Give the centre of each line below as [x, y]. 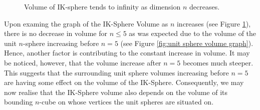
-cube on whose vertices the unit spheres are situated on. [126, 102]
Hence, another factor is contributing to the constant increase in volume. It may [127, 53]
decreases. [204, 6]
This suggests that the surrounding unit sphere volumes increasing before [116, 72]
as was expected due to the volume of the [193, 33]
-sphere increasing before [61, 43]
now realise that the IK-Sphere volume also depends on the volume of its [116, 92]
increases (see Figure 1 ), [214, 23]
